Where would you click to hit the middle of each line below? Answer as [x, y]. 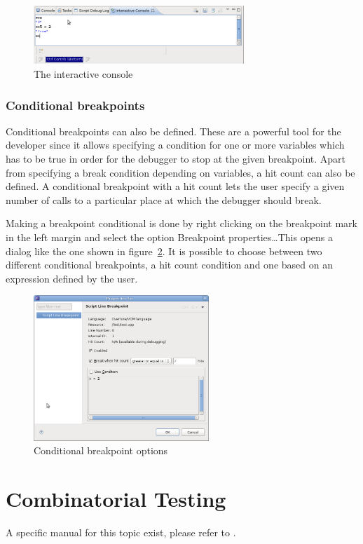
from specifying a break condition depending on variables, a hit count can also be [180, 172]
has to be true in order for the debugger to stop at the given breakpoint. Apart [176, 159]
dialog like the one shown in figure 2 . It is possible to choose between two [164, 251]
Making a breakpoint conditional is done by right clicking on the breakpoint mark [181, 223]
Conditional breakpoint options [101, 450]
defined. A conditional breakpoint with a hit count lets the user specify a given [175, 186]
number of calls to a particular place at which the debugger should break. [164, 199]
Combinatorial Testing [116, 499]
